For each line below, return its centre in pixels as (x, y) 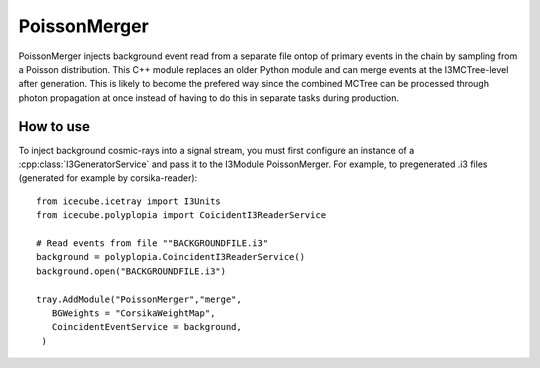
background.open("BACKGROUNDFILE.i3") (131, 271)
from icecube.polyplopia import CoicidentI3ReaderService (181, 215)
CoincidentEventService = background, (146, 327)
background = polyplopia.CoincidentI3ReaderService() (170, 257)
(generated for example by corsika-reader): (108, 178)
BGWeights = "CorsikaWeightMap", (133, 313)
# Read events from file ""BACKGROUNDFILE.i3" (152, 243)
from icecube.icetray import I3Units (129, 201)
